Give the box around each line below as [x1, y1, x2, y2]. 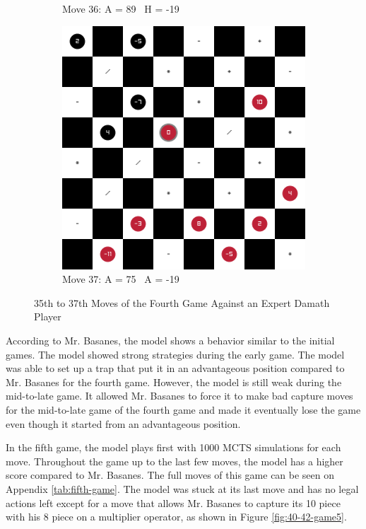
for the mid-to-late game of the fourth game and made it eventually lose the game [6, 402, 361, 417]
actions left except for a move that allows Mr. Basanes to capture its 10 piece [6, 495, 341, 510]
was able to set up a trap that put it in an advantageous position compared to [6, 361, 345, 376]
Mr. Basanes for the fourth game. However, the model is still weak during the [6, 374, 342, 389]
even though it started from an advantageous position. [6, 416, 241, 431]
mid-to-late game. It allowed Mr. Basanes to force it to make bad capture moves [6, 388, 353, 403]
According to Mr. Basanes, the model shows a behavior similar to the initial [6, 332, 335, 347]
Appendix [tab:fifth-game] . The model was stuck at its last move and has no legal [6, 481, 359, 496]
